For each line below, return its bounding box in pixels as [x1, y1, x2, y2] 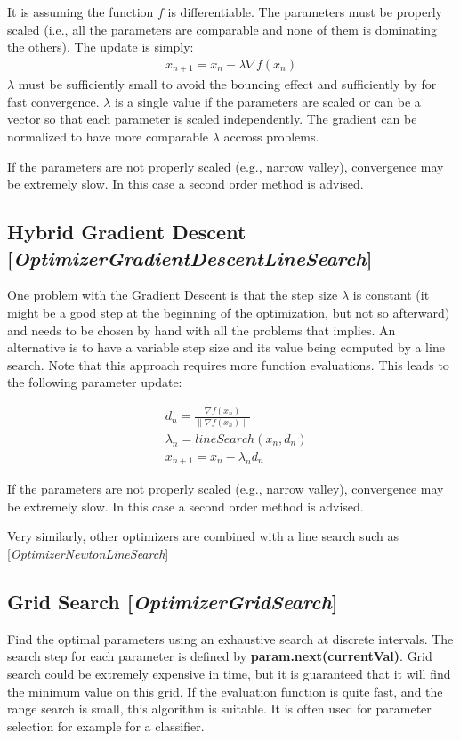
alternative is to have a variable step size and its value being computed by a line [7, 338, 445, 357]
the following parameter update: [7, 373, 182, 391]
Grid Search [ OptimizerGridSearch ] [7, 587, 338, 615]
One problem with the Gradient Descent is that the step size [7, 286, 338, 304]
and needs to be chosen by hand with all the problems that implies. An [7, 320, 396, 339]
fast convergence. [7, 92, 100, 110]
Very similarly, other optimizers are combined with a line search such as [7, 527, 399, 545]
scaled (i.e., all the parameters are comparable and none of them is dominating [7, 20, 437, 38]
